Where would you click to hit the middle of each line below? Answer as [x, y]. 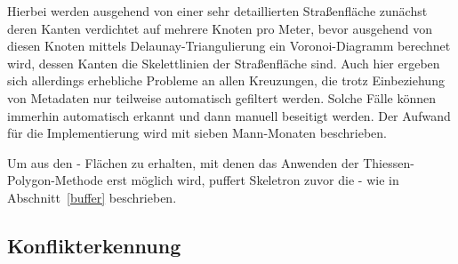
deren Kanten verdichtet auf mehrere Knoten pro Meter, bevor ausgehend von [220, 28]
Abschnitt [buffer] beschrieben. [92, 197]
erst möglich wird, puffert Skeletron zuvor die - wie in [253, 180]
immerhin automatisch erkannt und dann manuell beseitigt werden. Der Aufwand [229, 115]
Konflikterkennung [94, 245]
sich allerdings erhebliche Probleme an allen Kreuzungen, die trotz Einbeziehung [226, 80]
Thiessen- [389, 162]
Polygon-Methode [55, 180]
